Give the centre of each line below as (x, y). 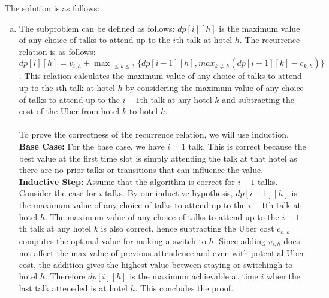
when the (284, 276)
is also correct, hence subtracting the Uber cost (188, 228)
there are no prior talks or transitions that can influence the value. (141, 170)
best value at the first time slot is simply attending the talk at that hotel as (158, 158)
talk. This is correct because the (247, 146)
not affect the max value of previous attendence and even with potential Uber (162, 253)
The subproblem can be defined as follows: (97, 28)
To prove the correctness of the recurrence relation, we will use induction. (154, 134)
